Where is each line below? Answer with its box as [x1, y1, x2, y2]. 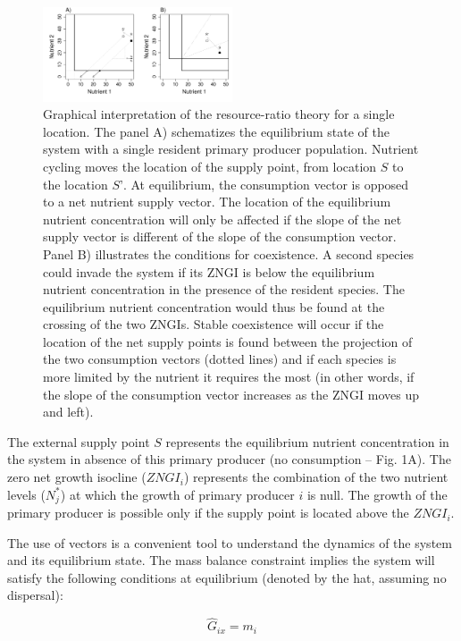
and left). [43, 402, 94, 421]
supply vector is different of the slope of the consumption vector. [43, 227, 397, 246]
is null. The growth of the [306, 485, 448, 503]
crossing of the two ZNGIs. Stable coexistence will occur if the [43, 315, 384, 333]
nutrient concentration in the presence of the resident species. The [43, 280, 405, 299]
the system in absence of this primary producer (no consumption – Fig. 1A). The [7, 450, 451, 468]
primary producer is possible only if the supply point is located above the [7, 503, 409, 522]
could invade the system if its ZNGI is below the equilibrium [43, 262, 375, 281]
